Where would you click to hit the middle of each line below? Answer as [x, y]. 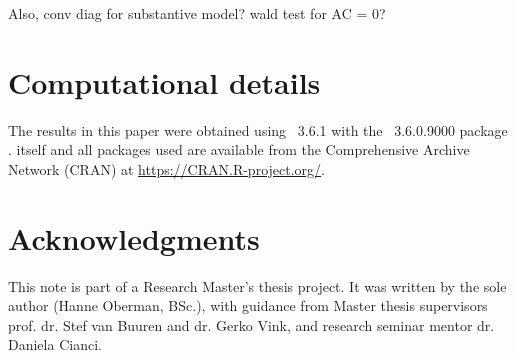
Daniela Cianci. [55, 344]
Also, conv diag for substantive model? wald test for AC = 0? [197, 13]
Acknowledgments [134, 237]
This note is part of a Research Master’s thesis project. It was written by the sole [257, 285]
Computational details [164, 81]
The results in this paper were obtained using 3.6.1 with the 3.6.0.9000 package [258, 129]
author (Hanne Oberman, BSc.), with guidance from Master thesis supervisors [248, 305]
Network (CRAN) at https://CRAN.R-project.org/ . [166, 168]
